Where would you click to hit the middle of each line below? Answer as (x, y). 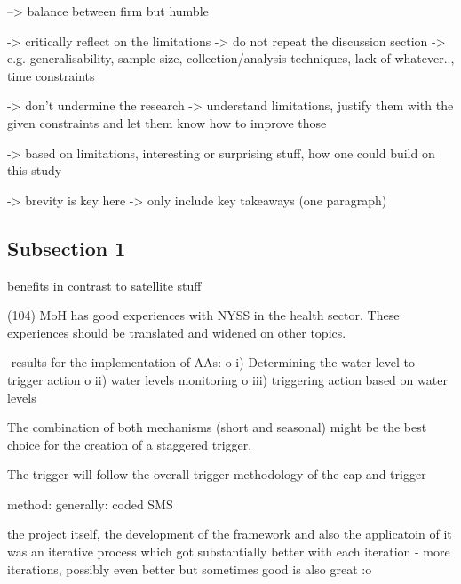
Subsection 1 (67, 248)
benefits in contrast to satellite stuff (104, 285)
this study (35, 170)
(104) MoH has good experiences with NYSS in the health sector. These (203, 315)
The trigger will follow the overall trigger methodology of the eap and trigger (217, 474)
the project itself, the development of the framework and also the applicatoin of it (230, 534)
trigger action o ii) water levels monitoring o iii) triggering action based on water (227, 379)
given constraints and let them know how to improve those (167, 122)
